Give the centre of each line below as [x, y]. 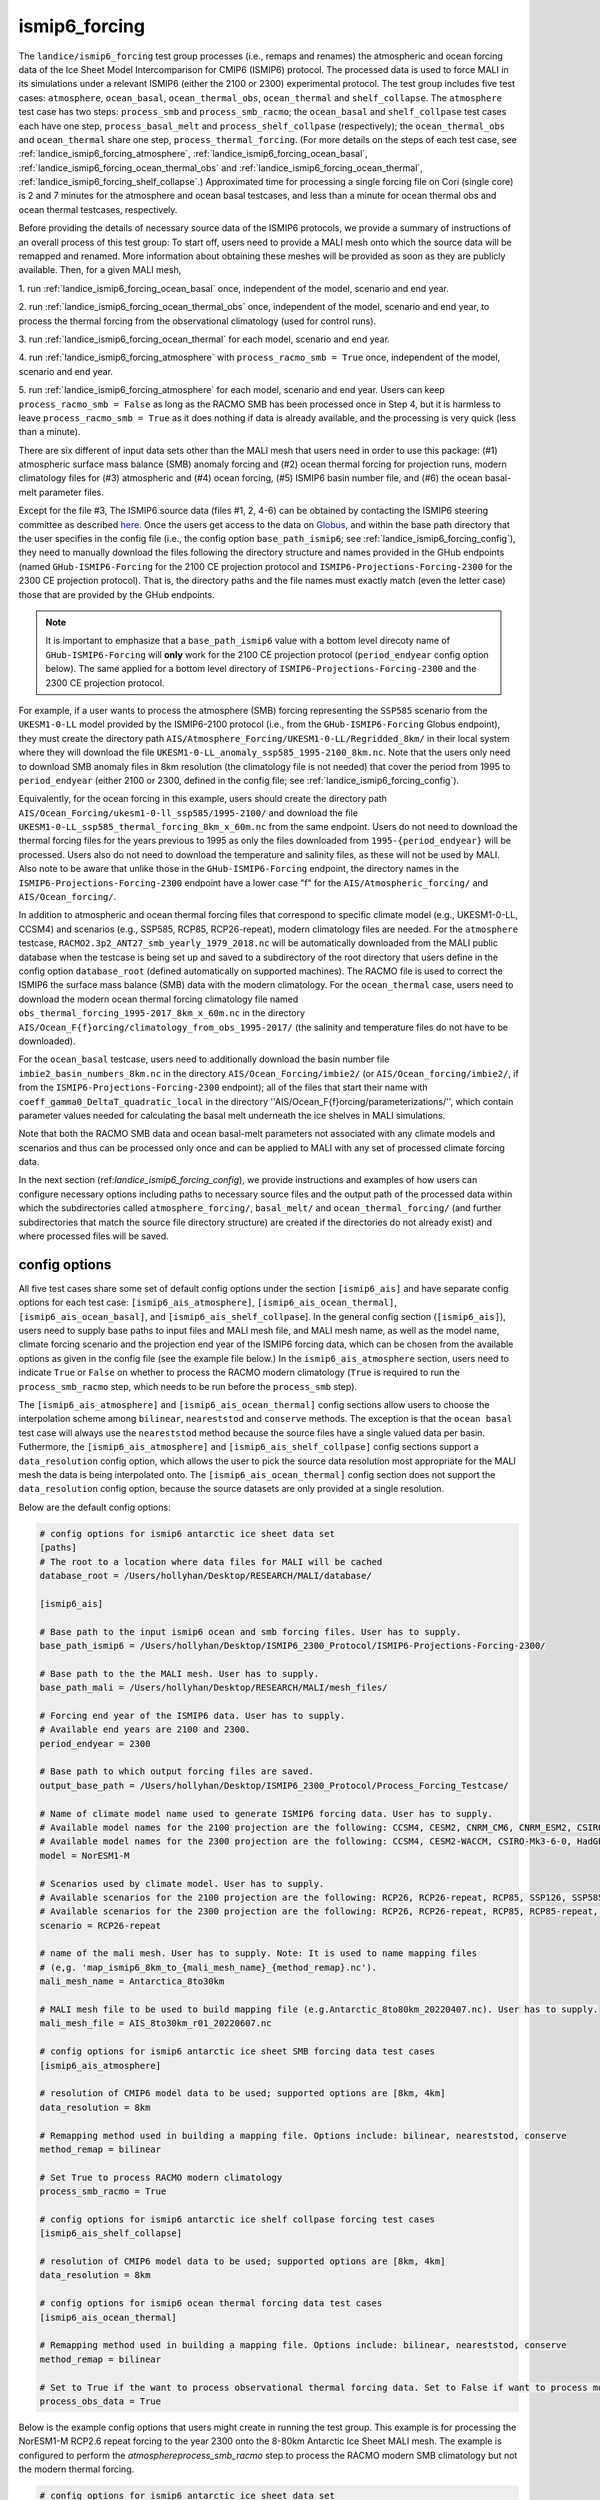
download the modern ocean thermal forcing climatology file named [158, 999]
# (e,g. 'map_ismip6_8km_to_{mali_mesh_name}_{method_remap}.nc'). [208, 1967]
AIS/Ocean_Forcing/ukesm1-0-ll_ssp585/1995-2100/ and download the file [188, 812]
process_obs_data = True [100, 2401]
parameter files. [71, 492]
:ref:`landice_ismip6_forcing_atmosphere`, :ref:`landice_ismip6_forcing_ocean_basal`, [193, 154]
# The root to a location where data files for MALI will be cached [211, 1561]
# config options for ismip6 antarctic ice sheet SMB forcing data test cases [237, 2051]
